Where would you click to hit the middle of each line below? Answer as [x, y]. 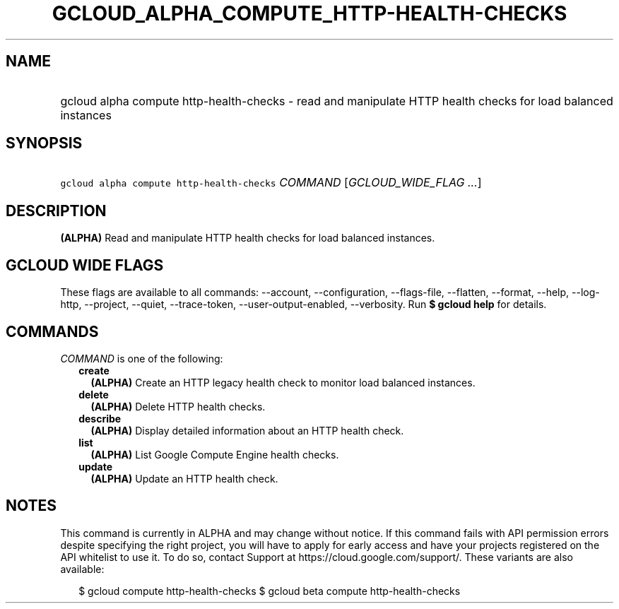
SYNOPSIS [44, 143]
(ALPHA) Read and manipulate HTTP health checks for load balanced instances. [248, 238]
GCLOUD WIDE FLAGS [85, 265]
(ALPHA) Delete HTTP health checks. [178, 406]
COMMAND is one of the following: [142, 358]
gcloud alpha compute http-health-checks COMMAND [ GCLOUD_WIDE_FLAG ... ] [271, 183]
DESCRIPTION [56, 211]
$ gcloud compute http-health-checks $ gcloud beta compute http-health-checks [270, 591]
